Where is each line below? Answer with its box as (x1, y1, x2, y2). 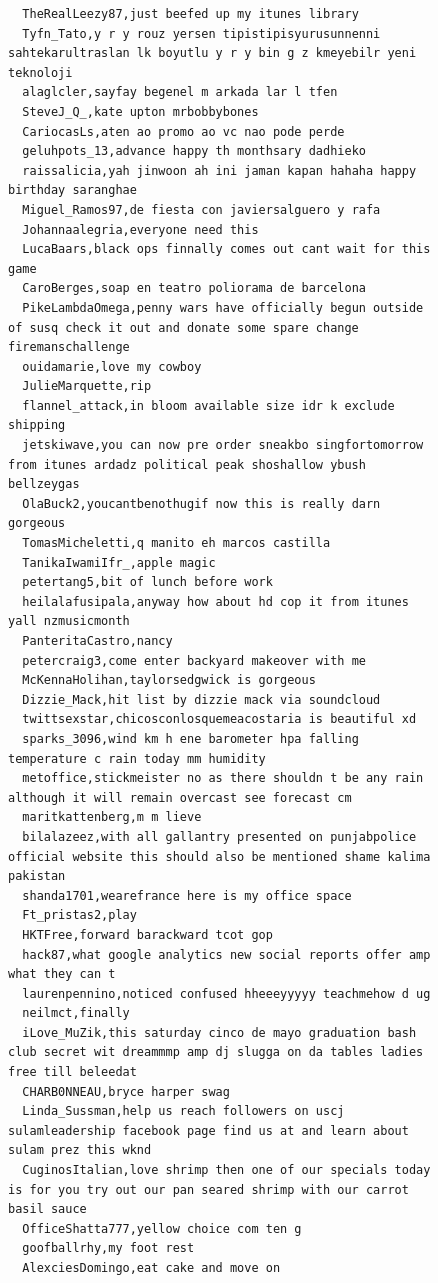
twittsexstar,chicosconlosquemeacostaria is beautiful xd (22, 712, 417, 727)
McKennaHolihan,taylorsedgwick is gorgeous (22, 673, 316, 688)
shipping (8, 418, 66, 433)
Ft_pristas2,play (22, 908, 137, 923)
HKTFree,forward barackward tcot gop (22, 927, 273, 942)
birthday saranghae (8, 183, 137, 198)
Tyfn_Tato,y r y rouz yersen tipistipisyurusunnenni (22, 26, 381, 41)
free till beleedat (8, 1065, 137, 1080)
